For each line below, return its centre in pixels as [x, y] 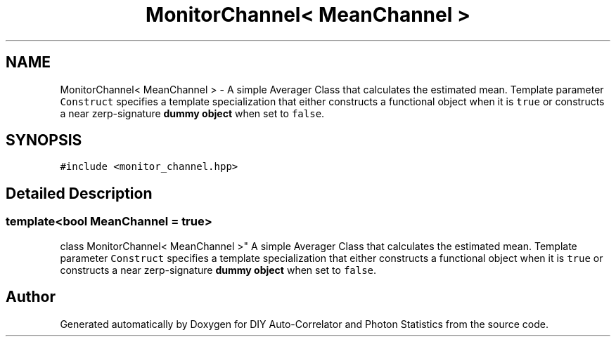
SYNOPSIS [44, 140]
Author [31, 297]
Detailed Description [79, 193]
